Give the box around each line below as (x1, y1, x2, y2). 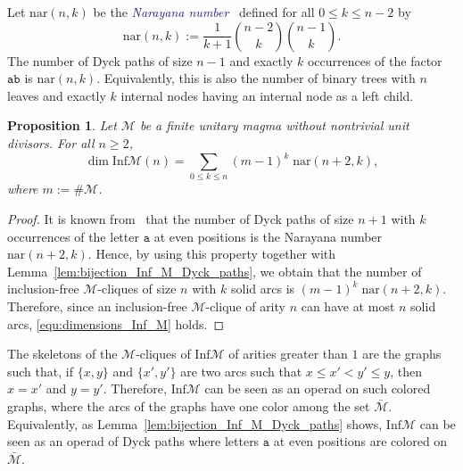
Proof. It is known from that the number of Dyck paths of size (7, 209, 354, 227)
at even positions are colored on (273, 432, 448, 450)
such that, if (7, 361, 73, 380)
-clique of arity (205, 296, 285, 315)
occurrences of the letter (7, 227, 139, 245)
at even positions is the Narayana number (153, 227, 383, 245)
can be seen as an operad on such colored (204, 379, 431, 398)
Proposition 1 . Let (7, 116, 117, 135)
